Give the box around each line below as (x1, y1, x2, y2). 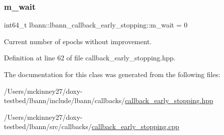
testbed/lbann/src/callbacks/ (4, 121, 92, 132)
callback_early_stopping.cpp (91, 121, 179, 132)
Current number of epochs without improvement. (4, 36, 152, 46)
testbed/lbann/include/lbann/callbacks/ (4, 95, 125, 106)
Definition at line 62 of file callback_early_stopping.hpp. (4, 53, 176, 63)
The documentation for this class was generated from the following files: (4, 69, 221, 79)
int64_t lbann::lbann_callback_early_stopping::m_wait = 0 (4, 20, 188, 30)
